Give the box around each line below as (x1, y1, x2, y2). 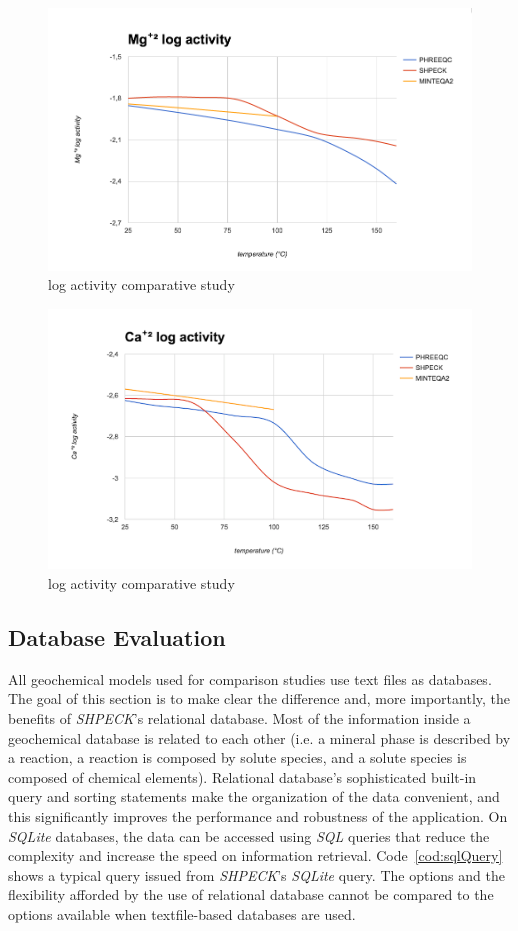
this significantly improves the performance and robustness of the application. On (8, 806, 508, 826)
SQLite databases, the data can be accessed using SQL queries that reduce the (8, 825, 490, 846)
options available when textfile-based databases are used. (8, 903, 356, 924)
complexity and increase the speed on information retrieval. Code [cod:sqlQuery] (8, 845, 503, 866)
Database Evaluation (8, 622, 226, 653)
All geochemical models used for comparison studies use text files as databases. (8, 668, 492, 689)
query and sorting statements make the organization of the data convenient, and (8, 786, 500, 807)
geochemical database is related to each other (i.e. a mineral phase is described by (8, 727, 511, 748)
